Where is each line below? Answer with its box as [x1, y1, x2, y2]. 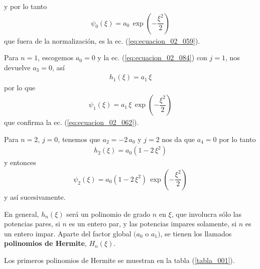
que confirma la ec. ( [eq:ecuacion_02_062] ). [4, 117, 139, 127]
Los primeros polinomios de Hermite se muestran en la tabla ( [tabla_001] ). [4, 254, 235, 265]
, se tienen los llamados [160, 228, 232, 238]
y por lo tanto [4, 1, 47, 11]
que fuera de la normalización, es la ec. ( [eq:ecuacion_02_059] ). [4, 35, 200, 46]
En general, [4, 208, 39, 219]
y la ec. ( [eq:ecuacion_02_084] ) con [97, 52, 207, 63]
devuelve [4, 62, 31, 72]
